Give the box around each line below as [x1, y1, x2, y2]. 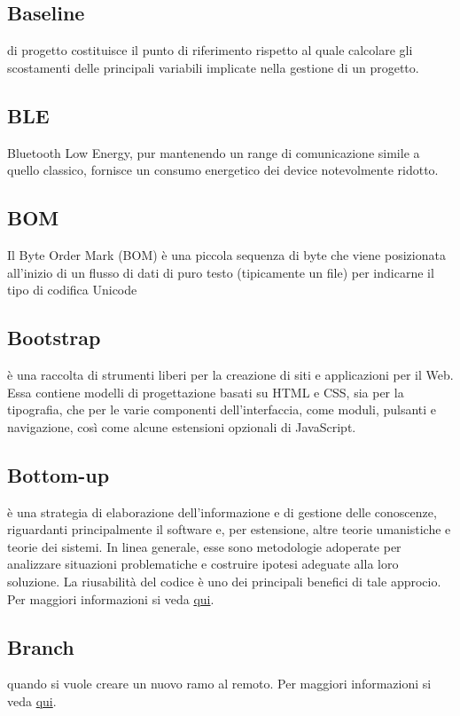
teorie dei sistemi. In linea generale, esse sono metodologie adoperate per [7, 537, 402, 555]
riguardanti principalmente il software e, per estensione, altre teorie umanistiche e [7, 520, 451, 539]
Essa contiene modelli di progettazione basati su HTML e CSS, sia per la [7, 382, 404, 401]
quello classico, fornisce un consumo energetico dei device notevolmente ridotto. [7, 161, 439, 179]
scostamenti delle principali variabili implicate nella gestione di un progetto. [7, 58, 419, 76]
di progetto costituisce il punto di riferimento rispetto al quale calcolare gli [7, 41, 413, 59]
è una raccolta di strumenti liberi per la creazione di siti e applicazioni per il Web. [7, 365, 454, 383]
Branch [7, 633, 74, 660]
